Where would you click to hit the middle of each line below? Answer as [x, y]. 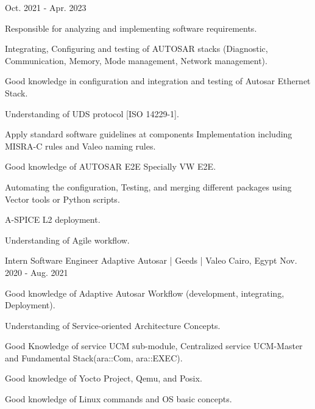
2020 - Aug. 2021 [37, 272]
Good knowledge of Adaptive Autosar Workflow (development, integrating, [145, 293]
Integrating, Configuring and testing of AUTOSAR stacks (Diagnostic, [136, 49]
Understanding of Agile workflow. [67, 240]
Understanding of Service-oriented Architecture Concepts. [113, 325]
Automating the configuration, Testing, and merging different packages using [148, 186]
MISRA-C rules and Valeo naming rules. [80, 146]
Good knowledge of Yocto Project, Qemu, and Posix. [104, 378]
